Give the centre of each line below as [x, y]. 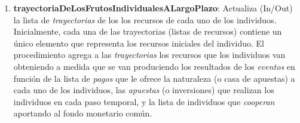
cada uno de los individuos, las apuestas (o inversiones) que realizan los [144, 90]
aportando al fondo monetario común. [83, 113]
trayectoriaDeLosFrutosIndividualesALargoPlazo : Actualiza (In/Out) [153, 8]
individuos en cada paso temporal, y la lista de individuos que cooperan [144, 101]
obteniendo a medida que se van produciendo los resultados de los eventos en [154, 66]
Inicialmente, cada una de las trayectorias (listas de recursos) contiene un [148, 31]
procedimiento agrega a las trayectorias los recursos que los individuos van [149, 55]
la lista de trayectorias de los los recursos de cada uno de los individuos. [145, 19]
